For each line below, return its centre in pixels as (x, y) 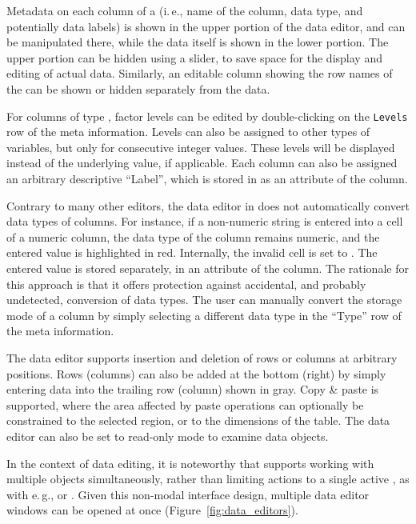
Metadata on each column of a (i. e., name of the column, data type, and (185, 10)
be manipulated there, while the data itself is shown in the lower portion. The (198, 42)
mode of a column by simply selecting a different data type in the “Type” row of (204, 315)
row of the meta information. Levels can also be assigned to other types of (188, 132)
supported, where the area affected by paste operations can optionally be (185, 404)
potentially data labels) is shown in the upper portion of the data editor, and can (206, 26)
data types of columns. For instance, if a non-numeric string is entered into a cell (205, 221)
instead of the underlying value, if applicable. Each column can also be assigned (202, 163)
